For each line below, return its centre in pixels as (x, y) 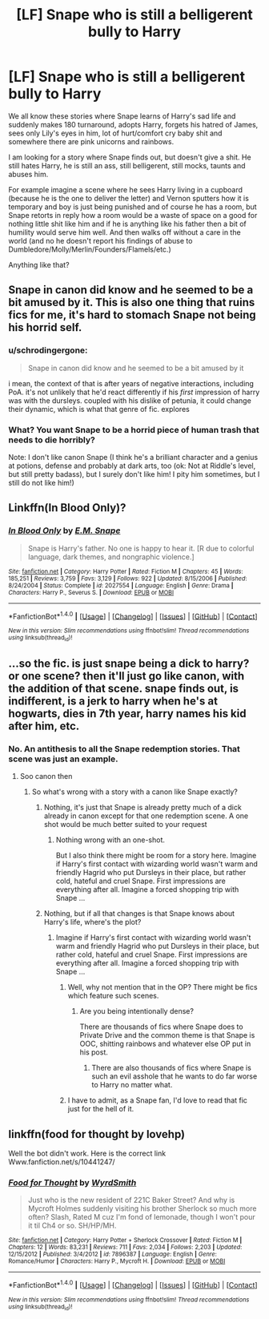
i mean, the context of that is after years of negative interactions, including (131, 383)
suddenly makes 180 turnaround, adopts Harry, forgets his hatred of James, (133, 124)
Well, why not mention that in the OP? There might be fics (163, 987)
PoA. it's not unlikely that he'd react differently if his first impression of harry (134, 392)
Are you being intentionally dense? (137, 1011)
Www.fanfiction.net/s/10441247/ (62, 1162)
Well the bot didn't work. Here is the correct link (87, 1154)
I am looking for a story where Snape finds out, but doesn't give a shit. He (130, 157)
